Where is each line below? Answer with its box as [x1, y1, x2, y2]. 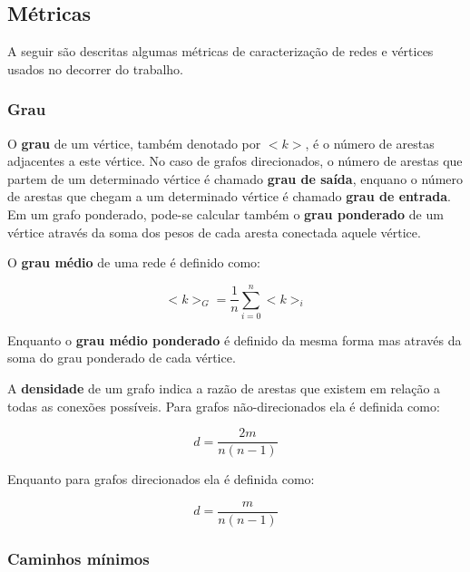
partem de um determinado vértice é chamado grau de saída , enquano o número [7, 169, 464, 188]
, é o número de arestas [305, 133, 435, 152]
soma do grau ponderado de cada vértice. [7, 348, 236, 367]
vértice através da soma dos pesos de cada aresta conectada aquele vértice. [7, 222, 421, 241]
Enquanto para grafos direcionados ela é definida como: [7, 470, 315, 489]
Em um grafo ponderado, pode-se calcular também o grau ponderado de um [7, 204, 444, 223]
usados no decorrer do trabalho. [7, 59, 183, 78]
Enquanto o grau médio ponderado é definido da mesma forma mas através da [7, 330, 462, 349]
